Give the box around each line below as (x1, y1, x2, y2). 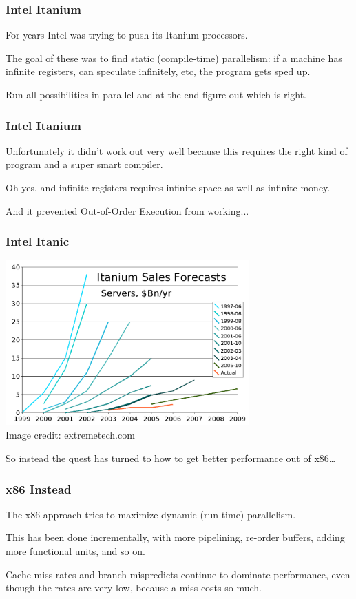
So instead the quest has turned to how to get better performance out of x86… (6, 451, 336, 465)
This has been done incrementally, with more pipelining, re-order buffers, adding (6, 530, 345, 545)
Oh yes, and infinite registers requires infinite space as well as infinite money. (6, 180, 331, 194)
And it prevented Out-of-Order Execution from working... (6, 203, 249, 218)
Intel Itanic (6, 233, 70, 250)
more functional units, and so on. (6, 544, 145, 558)
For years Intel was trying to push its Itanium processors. (6, 28, 248, 42)
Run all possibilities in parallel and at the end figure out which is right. (6, 87, 306, 101)
